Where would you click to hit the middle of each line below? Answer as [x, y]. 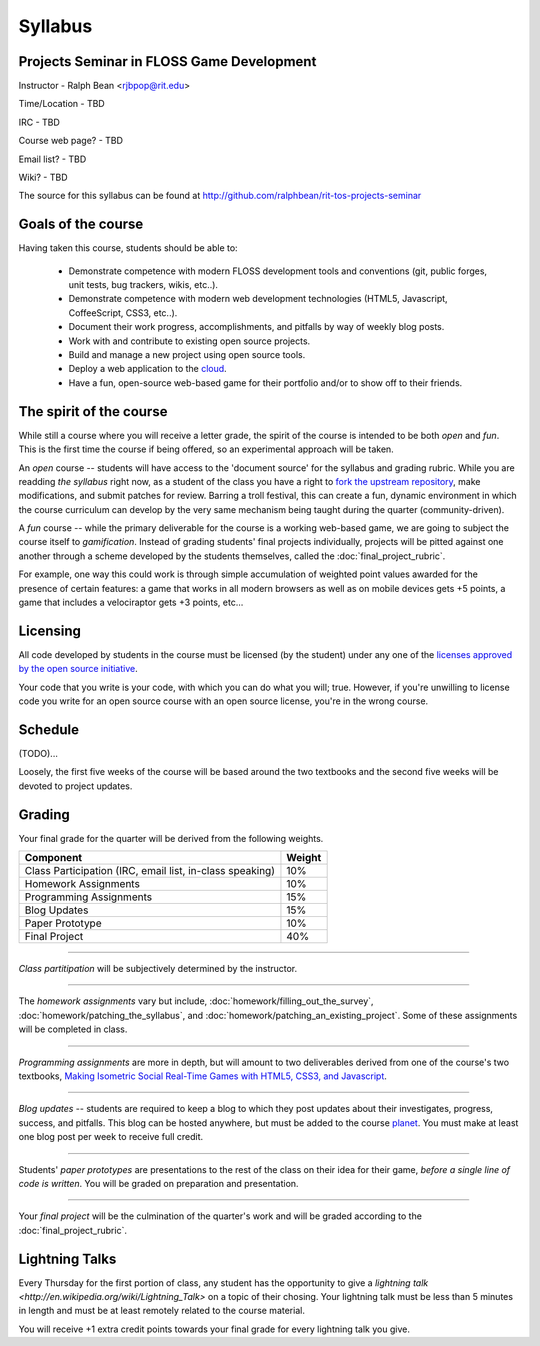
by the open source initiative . [78, 669]
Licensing [50, 630]
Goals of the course [81, 224]
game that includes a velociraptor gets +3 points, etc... [131, 602]
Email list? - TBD [52, 159]
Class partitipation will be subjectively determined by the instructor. [158, 969]
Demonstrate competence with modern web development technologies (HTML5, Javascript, [258, 299]
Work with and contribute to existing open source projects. [189, 341]
